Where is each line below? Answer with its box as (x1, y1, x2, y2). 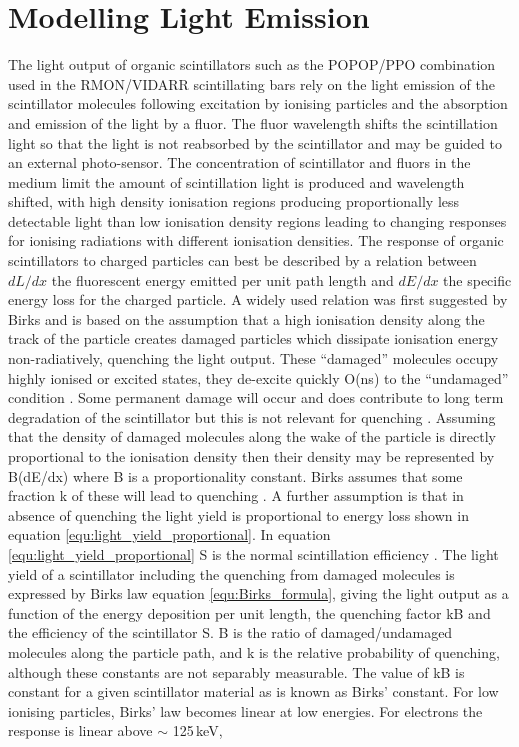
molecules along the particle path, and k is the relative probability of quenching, (8, 641, 500, 662)
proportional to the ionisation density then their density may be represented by (8, 446, 495, 466)
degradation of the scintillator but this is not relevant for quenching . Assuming (8, 406, 496, 427)
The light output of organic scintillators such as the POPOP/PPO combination (8, 54, 496, 75)
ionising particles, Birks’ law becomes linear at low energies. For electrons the (8, 700, 483, 721)
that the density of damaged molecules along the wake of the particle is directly (8, 426, 496, 447)
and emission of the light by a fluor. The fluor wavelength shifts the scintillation (8, 112, 498, 133)
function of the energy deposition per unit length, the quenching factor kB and (8, 602, 491, 623)
